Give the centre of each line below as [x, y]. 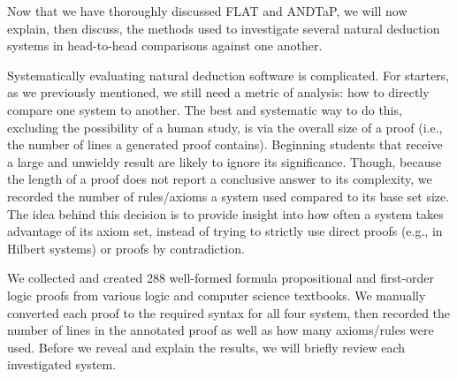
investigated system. [62, 364]
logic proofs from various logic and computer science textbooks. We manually [217, 295]
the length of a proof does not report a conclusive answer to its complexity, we [220, 179]
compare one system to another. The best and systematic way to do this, [205, 109]
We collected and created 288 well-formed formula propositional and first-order [221, 278]
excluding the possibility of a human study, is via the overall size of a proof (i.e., [225, 127]
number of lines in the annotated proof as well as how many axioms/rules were [221, 330]
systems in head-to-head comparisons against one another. [165, 45]
